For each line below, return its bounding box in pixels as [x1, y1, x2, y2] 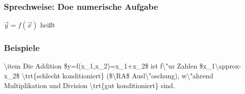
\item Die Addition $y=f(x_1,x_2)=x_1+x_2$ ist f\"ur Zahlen [4, 61, 198, 71]
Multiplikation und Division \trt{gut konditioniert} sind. [4, 80, 175, 90]
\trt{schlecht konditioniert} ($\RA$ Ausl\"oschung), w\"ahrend [22, 70, 213, 81]
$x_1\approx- [199, 61, 242, 71]
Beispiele [4, 42, 40, 54]
